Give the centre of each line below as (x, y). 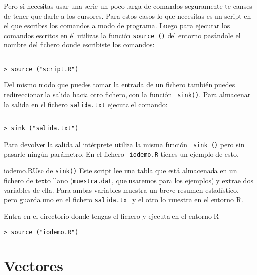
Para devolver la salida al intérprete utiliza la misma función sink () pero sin (124, 144)
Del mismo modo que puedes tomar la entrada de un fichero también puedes (120, 85)
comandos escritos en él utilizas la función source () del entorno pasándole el (122, 35)
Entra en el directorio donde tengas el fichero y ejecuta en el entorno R (112, 216)
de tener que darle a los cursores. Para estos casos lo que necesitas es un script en (128, 16)
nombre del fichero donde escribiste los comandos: (79, 45)
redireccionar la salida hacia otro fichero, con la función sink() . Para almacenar (127, 94)
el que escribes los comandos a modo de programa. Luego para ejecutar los (117, 25)
